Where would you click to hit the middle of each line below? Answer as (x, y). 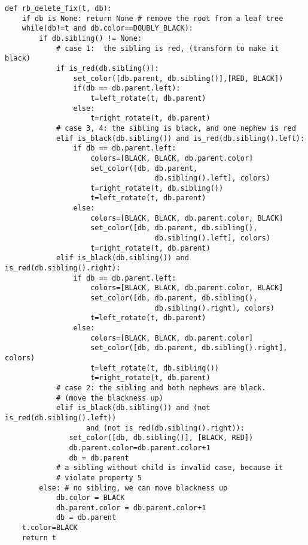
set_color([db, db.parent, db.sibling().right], (189, 348)
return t (39, 538)
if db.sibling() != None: (91, 38)
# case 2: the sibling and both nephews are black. (161, 388)
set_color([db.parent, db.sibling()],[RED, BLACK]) (178, 78)
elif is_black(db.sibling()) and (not (133, 408)
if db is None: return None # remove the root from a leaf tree (153, 18)
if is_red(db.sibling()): (107, 68)
